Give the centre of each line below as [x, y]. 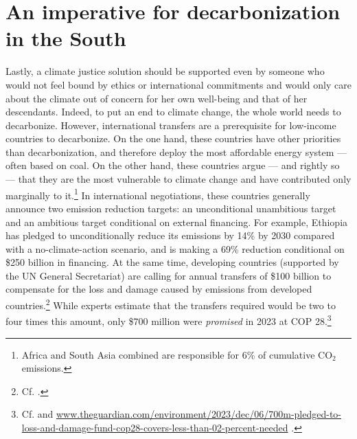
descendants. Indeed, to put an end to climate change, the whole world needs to [173, 112]
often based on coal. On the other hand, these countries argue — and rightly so [173, 165]
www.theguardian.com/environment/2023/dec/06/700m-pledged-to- [199, 414]
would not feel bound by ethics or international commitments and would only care [178, 84]
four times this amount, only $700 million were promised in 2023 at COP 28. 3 [169, 320]
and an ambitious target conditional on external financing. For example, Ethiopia [177, 222]
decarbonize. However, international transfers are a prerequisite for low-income [171, 125]
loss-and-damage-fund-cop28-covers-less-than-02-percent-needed [155, 427]
